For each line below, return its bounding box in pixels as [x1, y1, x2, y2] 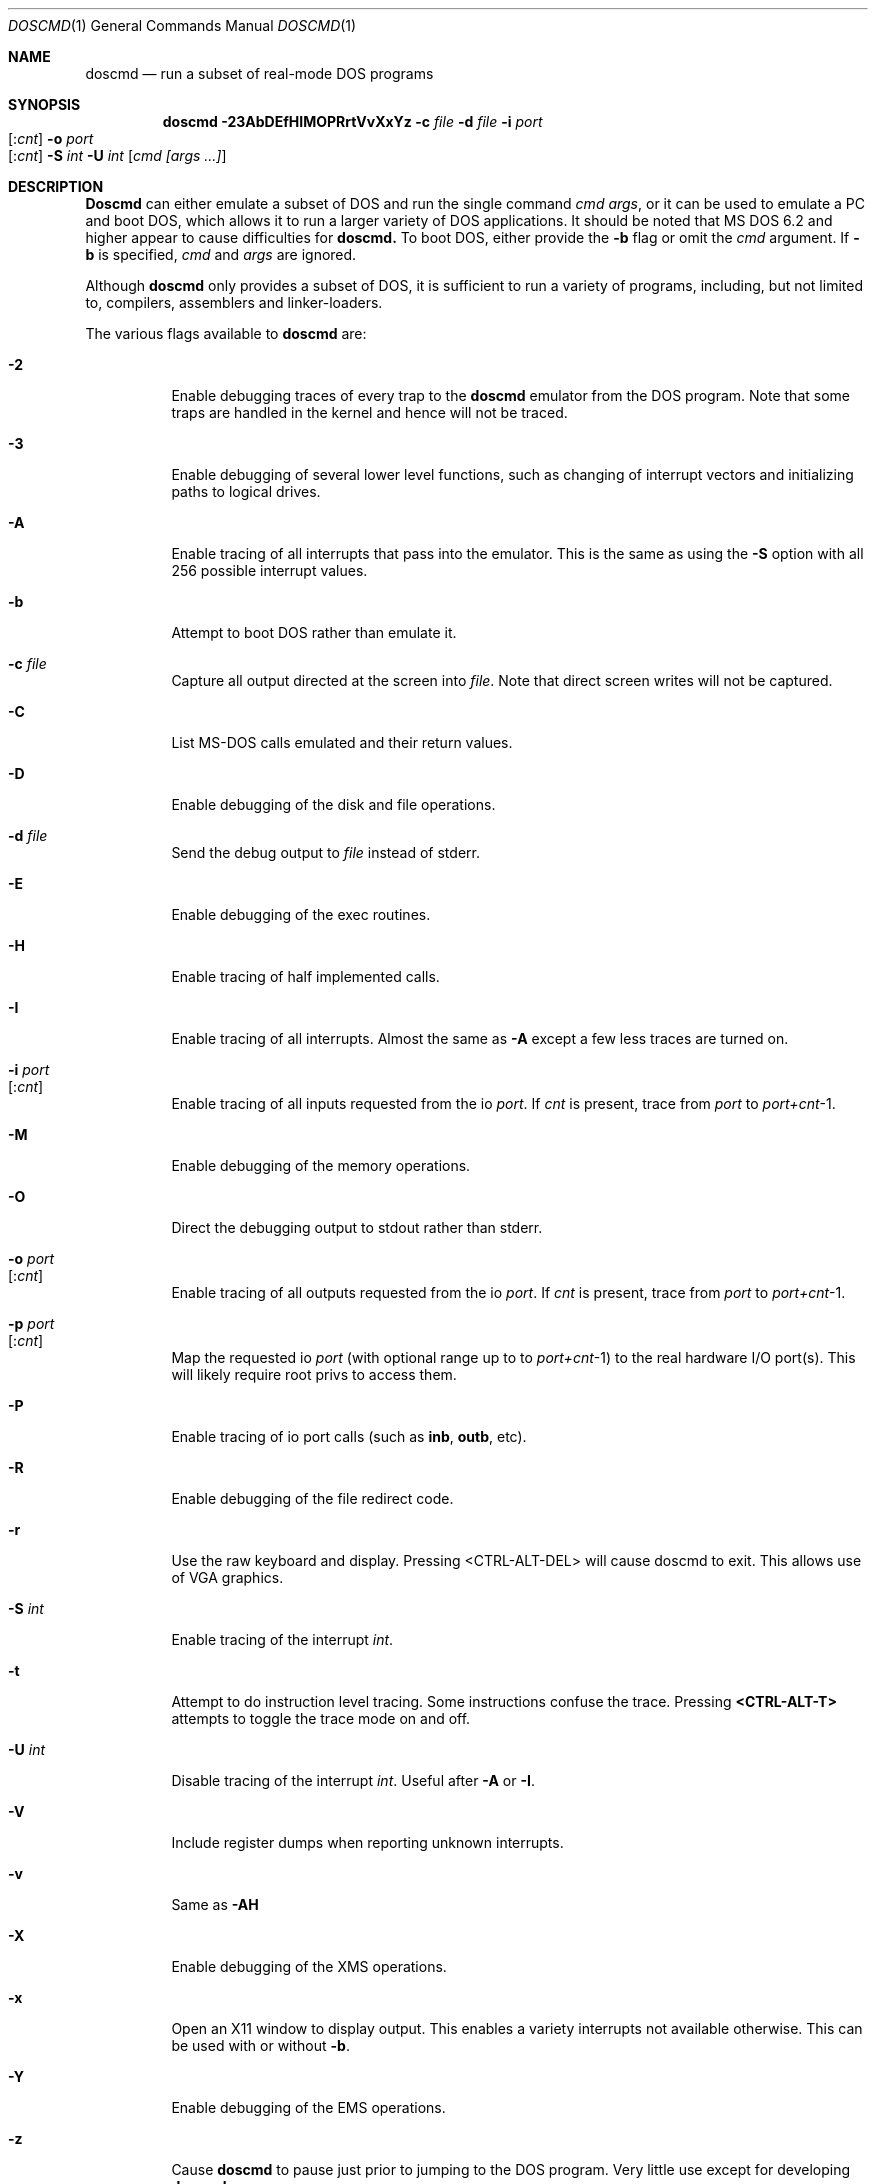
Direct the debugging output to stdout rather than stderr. [171, 1219, 543, 1236]
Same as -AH [171, 1896, 259, 1913]
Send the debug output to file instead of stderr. [171, 844, 480, 861]
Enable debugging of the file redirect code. [171, 1490, 454, 1507]
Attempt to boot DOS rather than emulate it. [171, 624, 457, 641]
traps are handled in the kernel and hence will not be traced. [171, 404, 568, 421]
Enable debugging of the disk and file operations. [171, 796, 496, 813]
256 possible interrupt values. [171, 562, 368, 579]
